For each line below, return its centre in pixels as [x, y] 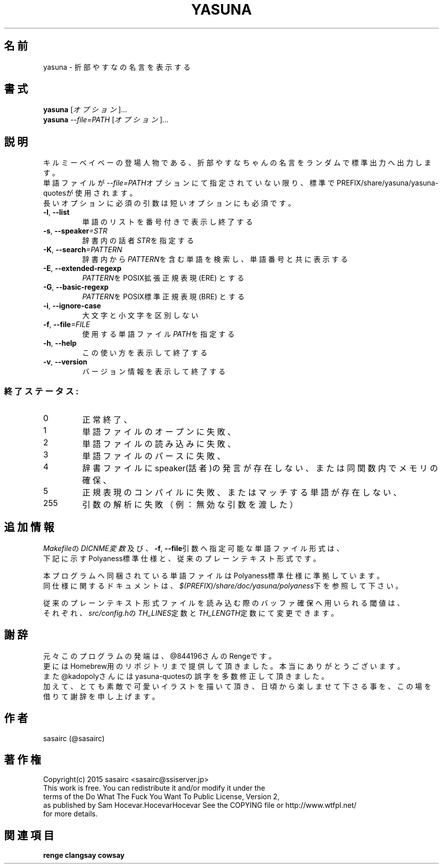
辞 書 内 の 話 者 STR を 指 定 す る [138, 241]
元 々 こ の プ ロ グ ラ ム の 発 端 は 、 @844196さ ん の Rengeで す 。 [160, 656]
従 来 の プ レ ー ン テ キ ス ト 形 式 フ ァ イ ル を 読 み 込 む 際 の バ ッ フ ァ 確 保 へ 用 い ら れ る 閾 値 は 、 [224, 603]
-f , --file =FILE [67, 325]
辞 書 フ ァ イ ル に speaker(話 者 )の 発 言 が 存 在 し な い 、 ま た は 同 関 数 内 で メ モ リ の [260, 468]
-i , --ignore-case [72, 306]
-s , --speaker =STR [75, 231]
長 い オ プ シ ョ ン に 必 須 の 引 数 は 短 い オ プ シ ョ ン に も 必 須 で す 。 [169, 203]
